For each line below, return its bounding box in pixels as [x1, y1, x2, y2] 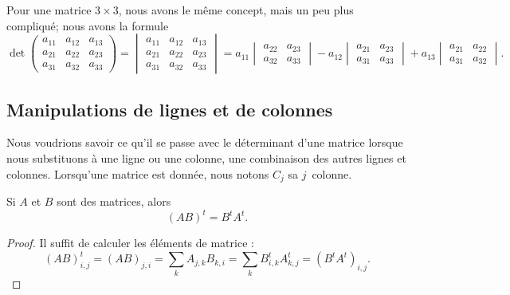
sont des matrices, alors [57, 193, 171, 210]
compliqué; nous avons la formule [6, 17, 169, 33]
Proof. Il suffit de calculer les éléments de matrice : [6, 234, 254, 251]
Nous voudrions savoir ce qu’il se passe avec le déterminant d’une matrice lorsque [6, 134, 403, 151]
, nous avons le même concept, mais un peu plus [118, 2, 354, 18]
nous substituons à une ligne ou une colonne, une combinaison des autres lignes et [6, 149, 406, 166]
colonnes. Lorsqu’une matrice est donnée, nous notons [6, 165, 269, 182]
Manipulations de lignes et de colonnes [6, 96, 333, 121]
